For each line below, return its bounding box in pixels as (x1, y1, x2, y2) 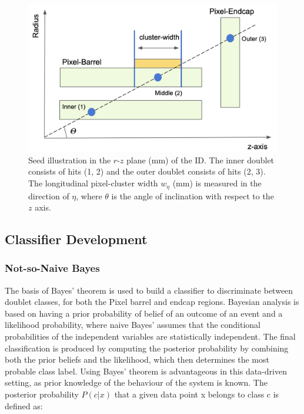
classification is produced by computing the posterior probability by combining (5, 341, 289, 354)
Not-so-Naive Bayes (5, 261, 100, 275)
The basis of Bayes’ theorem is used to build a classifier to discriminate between (5, 284, 293, 296)
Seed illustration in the (28, 153, 111, 166)
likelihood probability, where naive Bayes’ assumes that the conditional (5, 318, 260, 331)
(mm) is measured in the (172, 177, 262, 189)
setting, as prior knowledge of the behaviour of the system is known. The (5, 376, 268, 389)
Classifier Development (5, 230, 148, 248)
